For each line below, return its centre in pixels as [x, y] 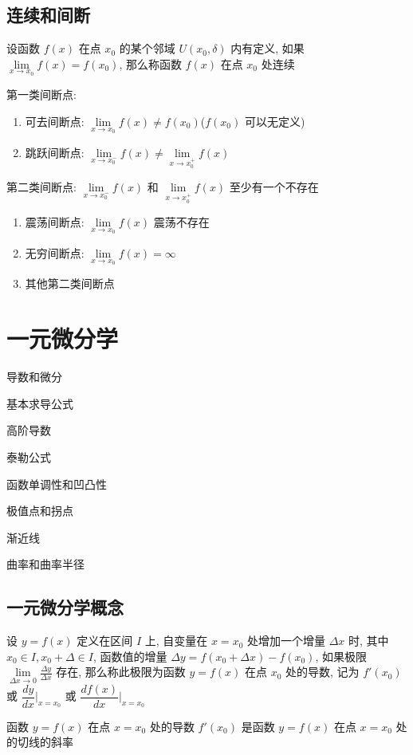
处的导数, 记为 [323, 672]
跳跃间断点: [55, 152]
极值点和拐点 [40, 511]
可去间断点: [55, 122]
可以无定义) [275, 122]
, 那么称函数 [150, 63]
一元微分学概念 [65, 607]
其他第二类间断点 [70, 283]
